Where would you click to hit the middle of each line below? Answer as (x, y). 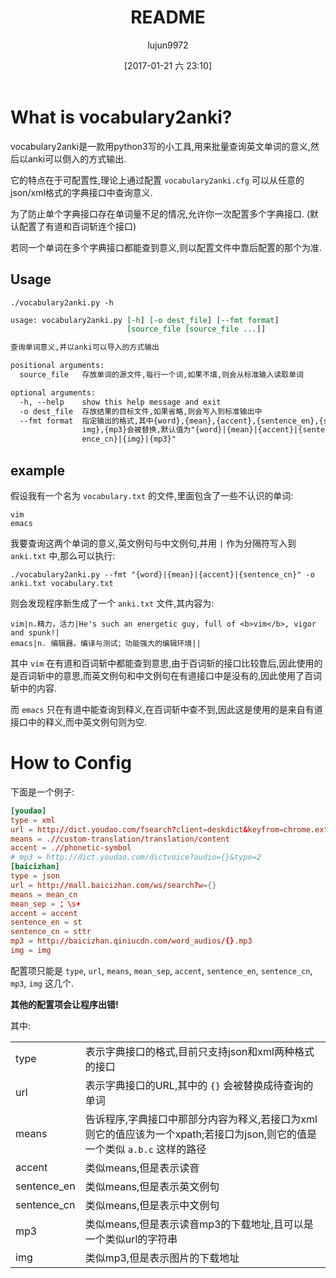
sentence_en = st (46, 922)
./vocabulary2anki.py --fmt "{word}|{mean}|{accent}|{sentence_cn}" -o (162, 574)
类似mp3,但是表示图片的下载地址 (162, 1258)
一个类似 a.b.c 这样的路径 (145, 1149)
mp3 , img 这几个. (42, 983)
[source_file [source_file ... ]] (196, 329)
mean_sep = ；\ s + (46, 904)
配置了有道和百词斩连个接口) (77, 226)
